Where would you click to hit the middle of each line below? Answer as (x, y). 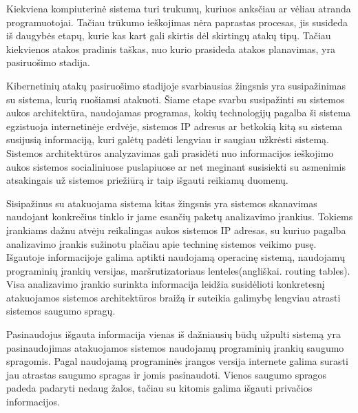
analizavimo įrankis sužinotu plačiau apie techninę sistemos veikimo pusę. (161, 243)
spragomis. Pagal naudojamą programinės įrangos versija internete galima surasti (177, 361)
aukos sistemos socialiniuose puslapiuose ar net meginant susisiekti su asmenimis (176, 166)
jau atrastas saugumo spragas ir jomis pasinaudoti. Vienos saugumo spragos (166, 374)
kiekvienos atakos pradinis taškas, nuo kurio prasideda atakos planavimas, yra (171, 49)
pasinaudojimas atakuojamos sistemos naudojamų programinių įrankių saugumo (175, 347)
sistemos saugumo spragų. (61, 311)
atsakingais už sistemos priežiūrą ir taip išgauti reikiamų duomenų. (147, 180)
